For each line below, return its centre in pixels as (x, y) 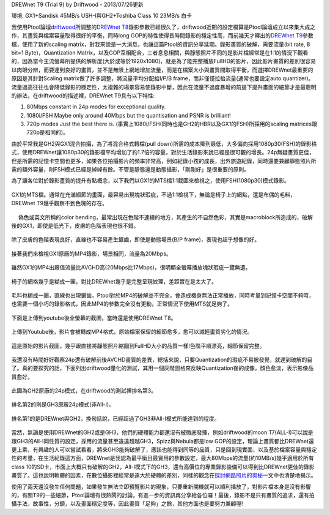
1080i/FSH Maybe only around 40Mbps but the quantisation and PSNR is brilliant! (129, 115)
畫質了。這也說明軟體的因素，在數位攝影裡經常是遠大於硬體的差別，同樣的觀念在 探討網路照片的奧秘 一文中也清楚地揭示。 (164, 475)
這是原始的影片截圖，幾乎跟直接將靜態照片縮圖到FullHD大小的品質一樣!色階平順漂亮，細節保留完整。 (138, 345)
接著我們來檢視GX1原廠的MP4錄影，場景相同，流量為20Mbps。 (91, 254)
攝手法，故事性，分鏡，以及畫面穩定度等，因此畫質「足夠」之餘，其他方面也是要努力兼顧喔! (127, 504)
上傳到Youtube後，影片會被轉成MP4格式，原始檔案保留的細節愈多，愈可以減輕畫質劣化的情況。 (132, 332)
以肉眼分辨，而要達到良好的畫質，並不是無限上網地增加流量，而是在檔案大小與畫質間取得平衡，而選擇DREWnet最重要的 (162, 70)
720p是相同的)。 (47, 132)
